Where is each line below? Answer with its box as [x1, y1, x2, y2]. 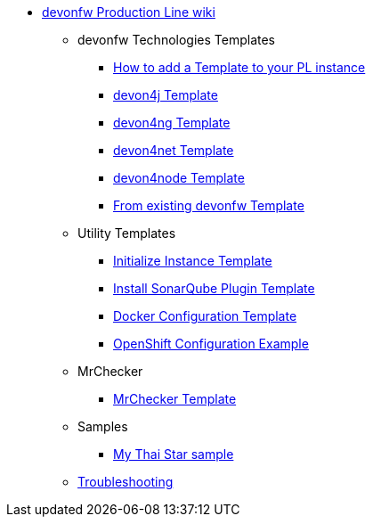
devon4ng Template [113, 115, 231, 130]
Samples [77, 419, 128, 434]
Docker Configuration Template [113, 308, 297, 323]
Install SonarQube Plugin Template [113, 281, 315, 296]
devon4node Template [113, 170, 245, 185]
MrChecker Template [113, 391, 237, 406]
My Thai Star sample [113, 446, 234, 462]
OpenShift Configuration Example [113, 336, 309, 351]
